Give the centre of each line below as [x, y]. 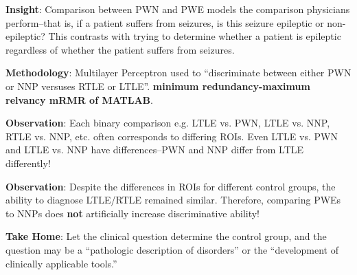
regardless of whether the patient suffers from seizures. [120, 49]
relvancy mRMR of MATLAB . [79, 99]
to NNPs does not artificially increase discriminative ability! [133, 213]
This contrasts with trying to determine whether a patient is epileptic [195, 36]
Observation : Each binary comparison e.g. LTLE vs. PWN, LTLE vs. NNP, [168, 123]
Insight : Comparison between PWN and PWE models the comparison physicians [178, 9]
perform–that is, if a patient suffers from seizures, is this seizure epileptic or [165, 22]
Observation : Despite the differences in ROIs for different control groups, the [171, 186]
